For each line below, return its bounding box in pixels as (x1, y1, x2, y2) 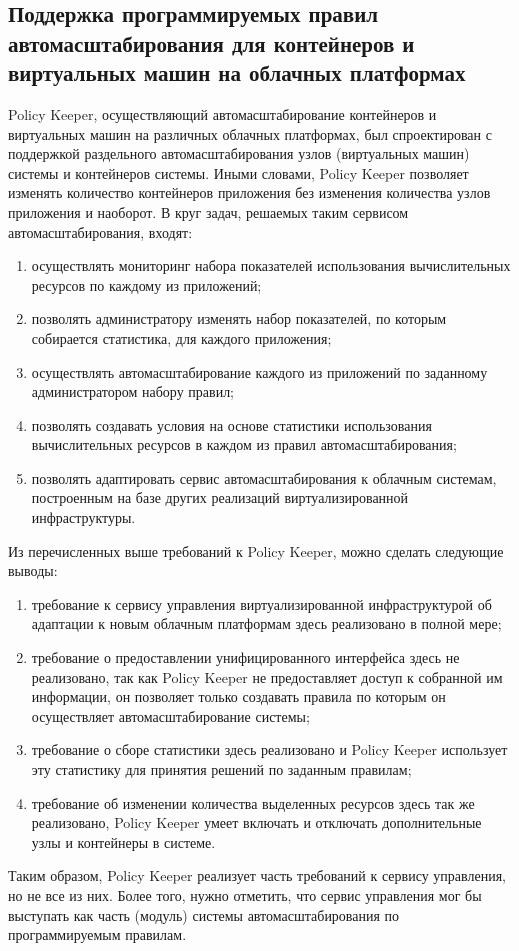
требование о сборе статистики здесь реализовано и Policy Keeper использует (31, 739, 508, 760)
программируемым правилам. (8, 924, 187, 945)
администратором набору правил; (31, 381, 235, 402)
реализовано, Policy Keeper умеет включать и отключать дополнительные (31, 812, 482, 833)
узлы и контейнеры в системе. (31, 831, 216, 852)
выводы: (8, 560, 58, 581)
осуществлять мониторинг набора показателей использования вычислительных (31, 255, 511, 276)
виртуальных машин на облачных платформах (8, 57, 466, 88)
